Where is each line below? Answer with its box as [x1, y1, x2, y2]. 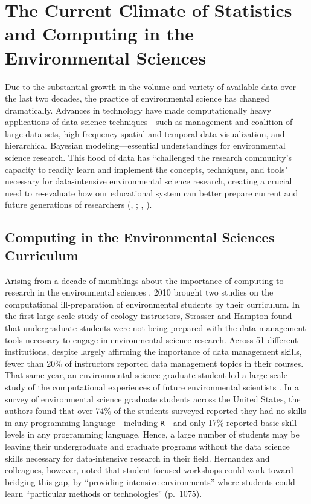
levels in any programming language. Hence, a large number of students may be [5, 428, 300, 441]
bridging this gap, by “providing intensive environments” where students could [5, 475, 295, 488]
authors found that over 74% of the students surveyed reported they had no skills [5, 404, 306, 417]
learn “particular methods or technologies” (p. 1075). [5, 487, 202, 500]
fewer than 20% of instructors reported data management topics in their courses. [5, 357, 304, 369]
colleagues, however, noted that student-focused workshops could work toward [5, 464, 293, 476]
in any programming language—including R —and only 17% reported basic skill [5, 416, 297, 428]
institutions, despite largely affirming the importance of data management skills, [5, 345, 302, 358]
